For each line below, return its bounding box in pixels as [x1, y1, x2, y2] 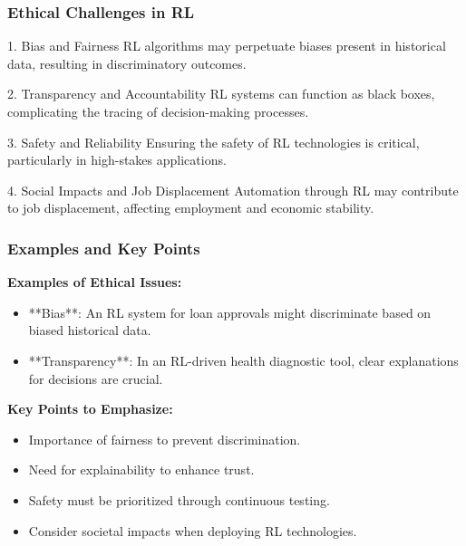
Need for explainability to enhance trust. [28, 460, 255, 479]
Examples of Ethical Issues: [7, 273, 182, 292]
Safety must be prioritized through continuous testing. [28, 490, 330, 509]
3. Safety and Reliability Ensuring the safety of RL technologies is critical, [7, 132, 420, 151]
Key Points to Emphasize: [7, 399, 173, 418]
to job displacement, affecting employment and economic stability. [7, 198, 374, 217]
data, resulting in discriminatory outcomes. [7, 53, 247, 72]
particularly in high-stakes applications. [7, 150, 227, 169]
